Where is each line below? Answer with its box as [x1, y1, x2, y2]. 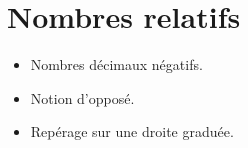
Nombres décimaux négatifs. [30, 54, 203, 75]
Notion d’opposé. [30, 87, 135, 108]
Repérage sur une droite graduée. [30, 121, 234, 142]
